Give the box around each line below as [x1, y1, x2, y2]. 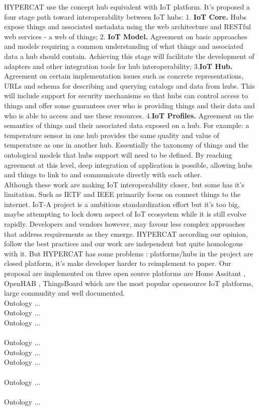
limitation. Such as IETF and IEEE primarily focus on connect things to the [4, 189, 240, 199]
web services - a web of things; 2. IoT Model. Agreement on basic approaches [4, 31, 247, 41]
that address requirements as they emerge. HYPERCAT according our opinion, [4, 228, 248, 239]
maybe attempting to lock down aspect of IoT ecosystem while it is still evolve [4, 209, 246, 219]
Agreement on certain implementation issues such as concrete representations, [4, 71, 244, 81]
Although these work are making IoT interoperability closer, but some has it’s [4, 179, 244, 189]
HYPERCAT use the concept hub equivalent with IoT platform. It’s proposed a [4, 2, 250, 12]
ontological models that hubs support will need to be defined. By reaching [4, 149, 232, 160]
